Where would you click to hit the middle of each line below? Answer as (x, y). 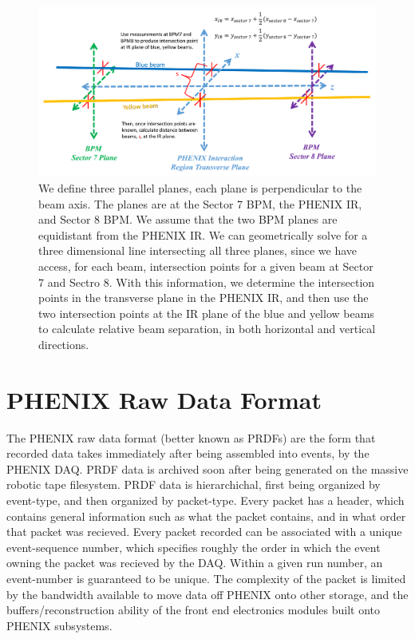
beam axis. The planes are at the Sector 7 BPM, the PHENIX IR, (200, 203)
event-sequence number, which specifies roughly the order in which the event (194, 547)
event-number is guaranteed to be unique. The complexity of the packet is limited (206, 579)
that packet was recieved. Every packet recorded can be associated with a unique (204, 532)
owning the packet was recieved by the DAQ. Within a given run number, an (195, 563)
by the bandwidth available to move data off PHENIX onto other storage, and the (207, 594)
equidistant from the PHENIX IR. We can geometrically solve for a (203, 234)
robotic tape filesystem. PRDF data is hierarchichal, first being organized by (194, 484)
